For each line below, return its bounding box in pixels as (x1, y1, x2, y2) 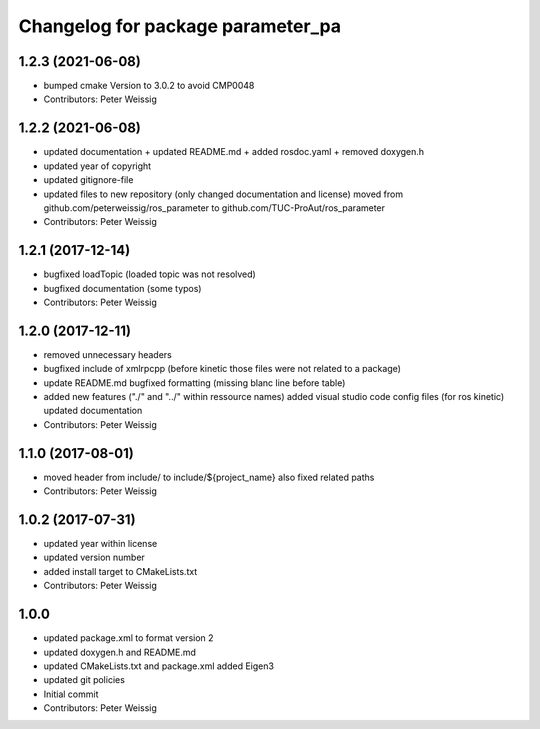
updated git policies (43, 674, 125, 686)
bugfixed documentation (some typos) (43, 282, 202, 294)
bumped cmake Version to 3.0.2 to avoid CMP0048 (43, 80, 255, 92)
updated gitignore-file (43, 174, 134, 186)
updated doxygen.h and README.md (43, 646, 197, 658)
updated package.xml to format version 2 (43, 632, 214, 644)
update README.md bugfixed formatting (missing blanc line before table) (43, 376, 346, 389)
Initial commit (43, 688, 99, 700)
